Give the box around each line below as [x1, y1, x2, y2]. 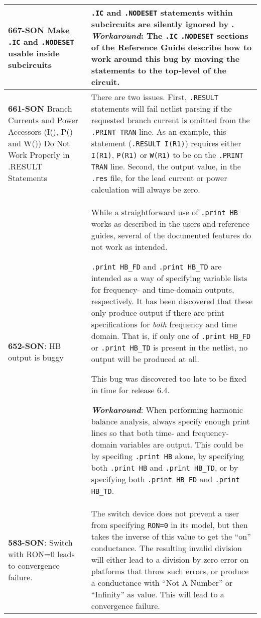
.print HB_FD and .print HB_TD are [91, 260, 222, 272]
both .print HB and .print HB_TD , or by [91, 462, 238, 473]
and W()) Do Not [8, 137, 70, 149]
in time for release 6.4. [91, 384, 170, 396]
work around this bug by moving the [91, 53, 240, 64]
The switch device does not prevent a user [91, 507, 239, 519]
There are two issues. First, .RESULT [91, 91, 218, 103]
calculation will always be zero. [91, 184, 200, 195]
